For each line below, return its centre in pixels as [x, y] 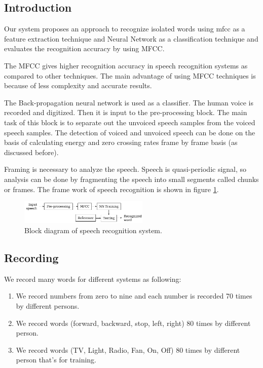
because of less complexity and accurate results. [78, 85]
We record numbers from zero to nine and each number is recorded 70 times [134, 296]
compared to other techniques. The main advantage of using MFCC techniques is [130, 75]
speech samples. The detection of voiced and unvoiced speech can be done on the [130, 132]
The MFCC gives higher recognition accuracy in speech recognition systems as [126, 65]
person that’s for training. [56, 360]
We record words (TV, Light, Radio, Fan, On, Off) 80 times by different [128, 349]
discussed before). [31, 152]
